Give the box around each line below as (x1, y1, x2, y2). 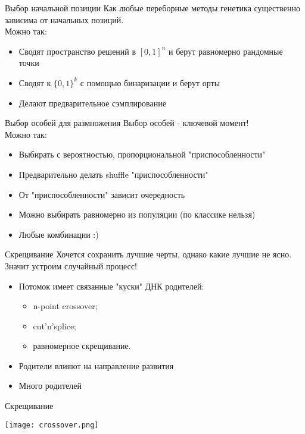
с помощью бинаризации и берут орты (80, 76, 220, 89)
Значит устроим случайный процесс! (5, 259, 137, 272)
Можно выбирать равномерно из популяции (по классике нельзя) (18, 208, 256, 221)
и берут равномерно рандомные (169, 45, 283, 57)
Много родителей (18, 379, 82, 392)
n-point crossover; (33, 300, 98, 312)
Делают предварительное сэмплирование (18, 96, 166, 109)
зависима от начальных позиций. (5, 13, 124, 26)
